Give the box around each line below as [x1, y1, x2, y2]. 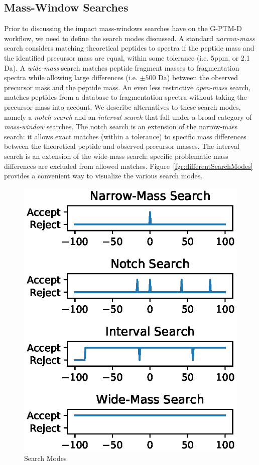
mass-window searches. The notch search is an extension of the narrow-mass [4, 121, 237, 132]
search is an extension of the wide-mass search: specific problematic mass [4, 150, 228, 161]
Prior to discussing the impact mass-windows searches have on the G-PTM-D [4, 23, 242, 34]
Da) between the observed [158, 72, 238, 83]
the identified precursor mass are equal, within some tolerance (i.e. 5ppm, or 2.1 [4, 52, 250, 63]
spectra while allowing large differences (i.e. [4, 72, 138, 83]
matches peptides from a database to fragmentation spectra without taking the [4, 92, 247, 102]
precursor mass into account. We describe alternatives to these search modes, [4, 101, 241, 112]
